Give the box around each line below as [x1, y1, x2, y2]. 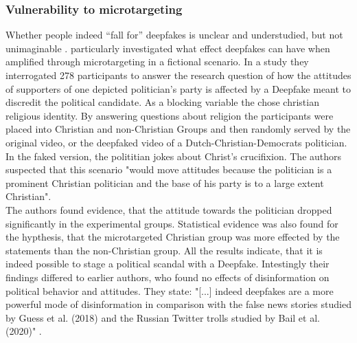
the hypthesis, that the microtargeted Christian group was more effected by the [5, 230, 340, 244]
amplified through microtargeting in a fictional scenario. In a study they [5, 54, 309, 69]
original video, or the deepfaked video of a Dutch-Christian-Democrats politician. [5, 135, 347, 149]
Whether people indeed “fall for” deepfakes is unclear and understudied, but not [5, 27, 343, 42]
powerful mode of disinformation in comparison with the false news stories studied [5, 297, 352, 311]
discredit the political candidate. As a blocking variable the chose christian [5, 95, 319, 109]
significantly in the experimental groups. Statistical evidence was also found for [5, 216, 338, 230]
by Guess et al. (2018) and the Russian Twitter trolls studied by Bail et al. [5, 310, 320, 324]
